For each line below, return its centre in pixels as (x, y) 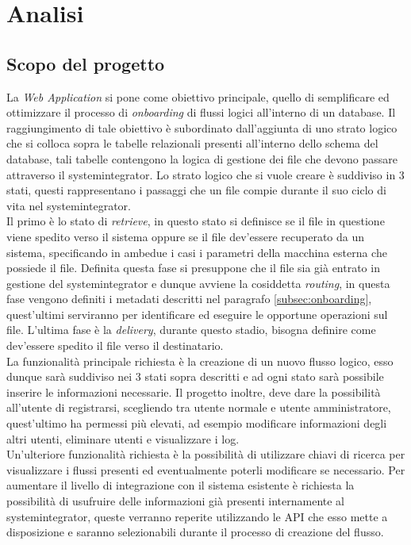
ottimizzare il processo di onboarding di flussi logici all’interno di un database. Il (201, 112)
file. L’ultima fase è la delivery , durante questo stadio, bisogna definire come (191, 330)
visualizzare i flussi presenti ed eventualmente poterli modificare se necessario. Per (206, 469)
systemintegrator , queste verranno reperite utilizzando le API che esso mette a (197, 516)
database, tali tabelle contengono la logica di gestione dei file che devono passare (202, 158)
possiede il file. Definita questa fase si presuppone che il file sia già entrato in (193, 268)
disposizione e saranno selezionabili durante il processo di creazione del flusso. (195, 532)
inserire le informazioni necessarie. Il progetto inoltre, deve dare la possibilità (194, 391)
